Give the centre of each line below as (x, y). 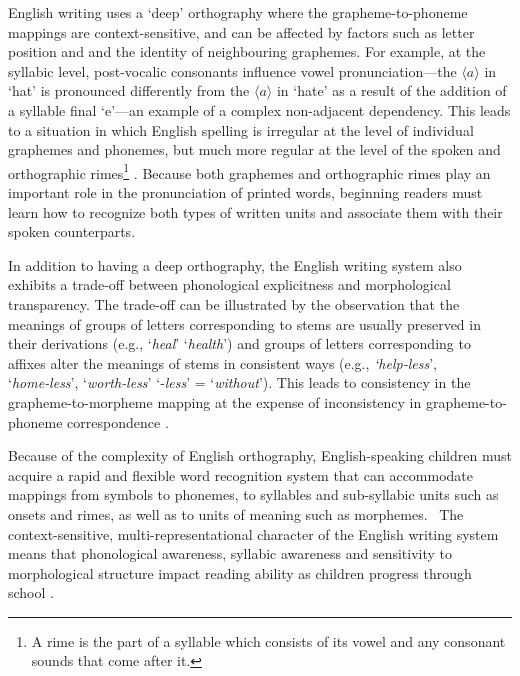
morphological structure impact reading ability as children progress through (240, 572)
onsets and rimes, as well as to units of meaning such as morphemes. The (236, 513)
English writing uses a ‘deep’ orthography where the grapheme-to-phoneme (238, 12)
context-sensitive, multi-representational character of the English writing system (253, 533)
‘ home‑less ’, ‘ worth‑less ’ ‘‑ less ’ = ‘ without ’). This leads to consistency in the (239, 382)
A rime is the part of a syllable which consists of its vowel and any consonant (268, 640)
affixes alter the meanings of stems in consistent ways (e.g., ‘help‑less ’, (222, 362)
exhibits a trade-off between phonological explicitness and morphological (229, 284)
